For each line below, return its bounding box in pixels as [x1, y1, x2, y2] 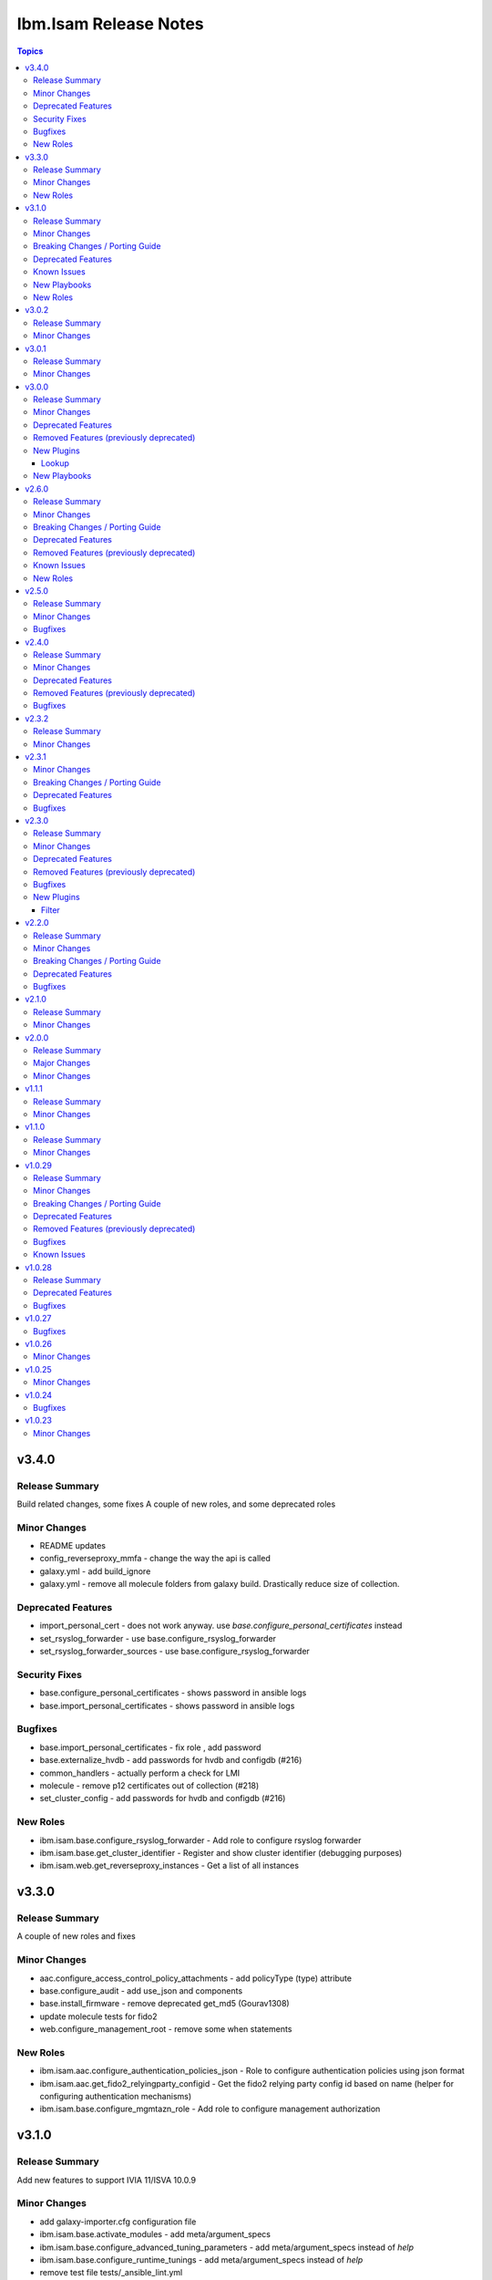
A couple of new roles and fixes [16, 1931, 136, 1942]
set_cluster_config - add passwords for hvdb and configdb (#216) [39, 1793, 286, 1804]
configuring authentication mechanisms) [39, 2091, 192, 2102]
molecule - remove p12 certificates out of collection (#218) [39, 1779, 260, 1791]
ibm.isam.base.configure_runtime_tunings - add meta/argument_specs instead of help [39, 2254, 364, 2265]
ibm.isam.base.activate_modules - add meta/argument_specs [39, 2229, 271, 2240]
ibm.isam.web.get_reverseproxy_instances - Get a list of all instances [39, 1860, 300, 1871]
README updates [39, 1540, 107, 1551]
